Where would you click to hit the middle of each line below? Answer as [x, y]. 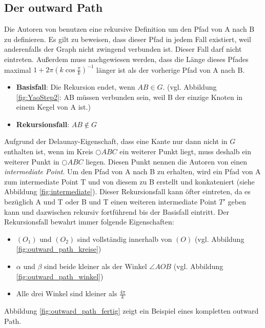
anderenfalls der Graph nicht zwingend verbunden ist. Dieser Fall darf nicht [123, 49]
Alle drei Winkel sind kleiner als [67, 293]
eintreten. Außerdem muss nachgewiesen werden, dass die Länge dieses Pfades [126, 59]
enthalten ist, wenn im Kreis [49, 151]
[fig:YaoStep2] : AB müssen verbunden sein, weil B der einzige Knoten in [129, 97]
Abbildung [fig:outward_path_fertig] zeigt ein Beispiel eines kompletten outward [131, 311]
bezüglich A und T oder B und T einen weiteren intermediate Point [110, 202]
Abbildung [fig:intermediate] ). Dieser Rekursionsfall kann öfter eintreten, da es [127, 191]
